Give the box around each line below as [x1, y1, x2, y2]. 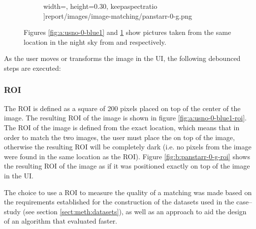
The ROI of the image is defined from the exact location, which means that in [4, 122, 240, 132]
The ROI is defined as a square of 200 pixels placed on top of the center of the [4, 103, 241, 113]
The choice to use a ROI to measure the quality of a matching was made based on [4, 187, 252, 197]
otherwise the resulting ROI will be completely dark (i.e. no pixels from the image [4, 142, 252, 152]
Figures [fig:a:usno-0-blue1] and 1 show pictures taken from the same [24, 27, 231, 37]
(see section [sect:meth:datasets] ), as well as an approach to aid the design [23, 206, 247, 216]
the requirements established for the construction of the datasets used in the [4, 197, 234, 207]
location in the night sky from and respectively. [24, 36, 166, 47]
